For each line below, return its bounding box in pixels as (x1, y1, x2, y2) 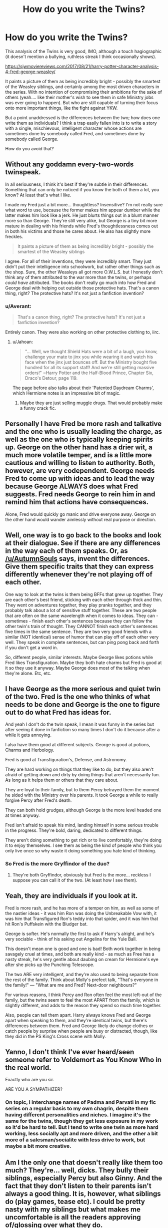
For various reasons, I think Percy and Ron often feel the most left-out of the (5, 992, 162, 998)
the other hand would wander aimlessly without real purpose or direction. (5, 516, 156, 522)
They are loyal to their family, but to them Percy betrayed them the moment (5, 787, 160, 793)
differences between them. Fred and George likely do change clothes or (5, 1023, 153, 1029)
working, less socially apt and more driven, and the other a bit (5, 1130, 158, 1137)
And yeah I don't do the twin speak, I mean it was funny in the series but (5, 721, 154, 727)
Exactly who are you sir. (5, 1077, 54, 1083)
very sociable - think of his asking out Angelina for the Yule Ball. (5, 936, 137, 942)
